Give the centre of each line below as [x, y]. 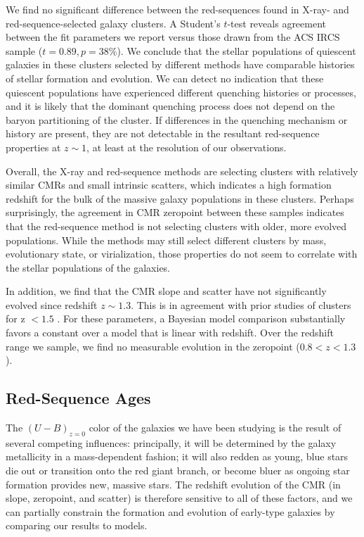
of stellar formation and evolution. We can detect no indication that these [165, 78]
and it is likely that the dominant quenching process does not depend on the [170, 106]
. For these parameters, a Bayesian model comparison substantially [201, 318]
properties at [33, 147]
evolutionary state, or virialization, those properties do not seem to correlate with [182, 254]
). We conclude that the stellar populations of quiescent [236, 50]
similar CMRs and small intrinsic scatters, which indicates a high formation [169, 185]
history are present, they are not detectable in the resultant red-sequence [163, 133]
